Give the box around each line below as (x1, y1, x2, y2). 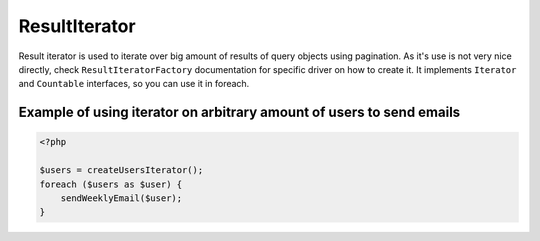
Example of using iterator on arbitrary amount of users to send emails (18, 104, 461, 121)
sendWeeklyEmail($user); (60, 192, 183, 204)
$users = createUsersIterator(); (39, 165, 204, 176)
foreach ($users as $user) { (39, 178, 183, 190)
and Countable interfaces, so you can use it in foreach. (18, 78, 250, 90)
